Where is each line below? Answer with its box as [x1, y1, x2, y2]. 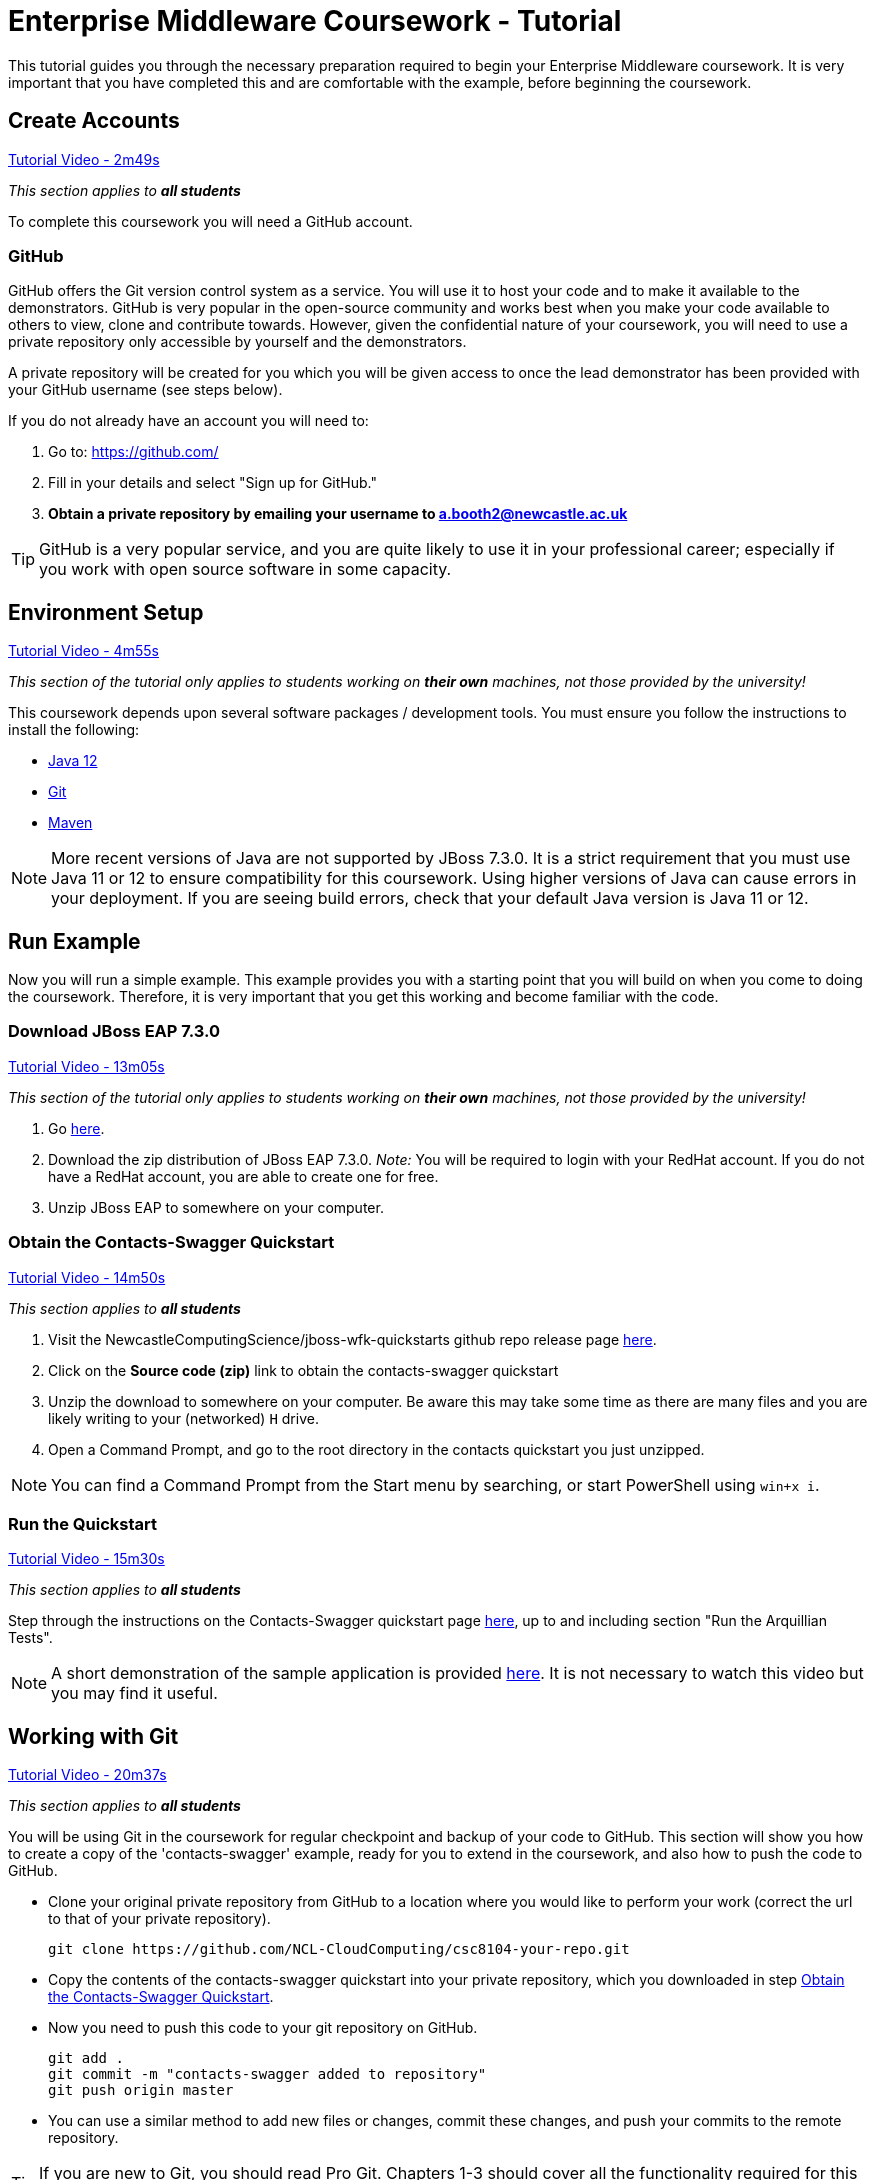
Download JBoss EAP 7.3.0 [8, 1021, 221, 1042]
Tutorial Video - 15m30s [8, 1550, 165, 1568]
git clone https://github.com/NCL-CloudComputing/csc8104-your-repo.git [48, 1941, 630, 1958]
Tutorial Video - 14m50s [8, 1268, 166, 1286]
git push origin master [48, 2082, 234, 2099]
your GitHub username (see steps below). [8, 381, 283, 399]
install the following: [8, 721, 140, 739]
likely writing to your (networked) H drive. [48, 1409, 319, 1427]
